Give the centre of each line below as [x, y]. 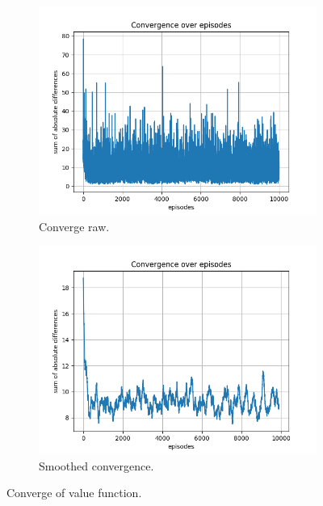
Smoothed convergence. [96, 465]
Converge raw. [74, 226]
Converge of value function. [74, 493]
